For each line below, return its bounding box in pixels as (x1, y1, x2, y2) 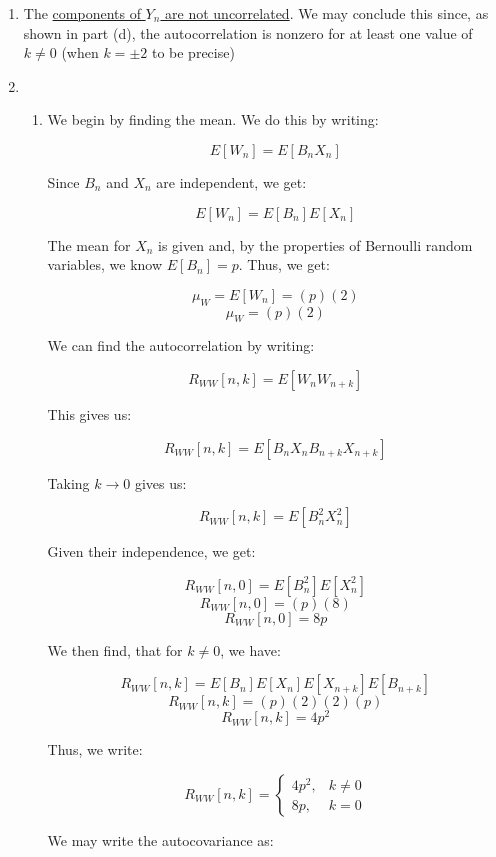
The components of (23, 3, 141, 23)
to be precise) (151, 42, 235, 63)
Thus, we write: (47, 739, 143, 760)
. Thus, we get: (238, 254, 330, 275)
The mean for (47, 234, 131, 255)
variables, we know (47, 254, 163, 275)
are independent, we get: (156, 171, 307, 192)
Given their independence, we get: (47, 541, 256, 562)
